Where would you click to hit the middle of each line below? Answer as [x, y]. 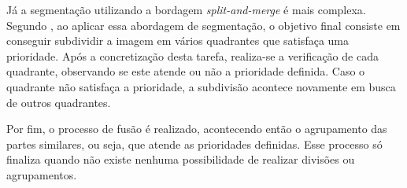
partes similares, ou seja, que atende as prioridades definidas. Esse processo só [194, 144]
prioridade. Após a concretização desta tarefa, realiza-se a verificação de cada [192, 55]
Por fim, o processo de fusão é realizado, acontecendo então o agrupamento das [197, 129]
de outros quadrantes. [59, 102]
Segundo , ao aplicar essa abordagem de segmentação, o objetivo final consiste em [203, 25]
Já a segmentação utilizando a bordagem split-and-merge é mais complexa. [186, 9]
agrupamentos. [42, 174]
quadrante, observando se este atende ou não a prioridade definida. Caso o [186, 71]
